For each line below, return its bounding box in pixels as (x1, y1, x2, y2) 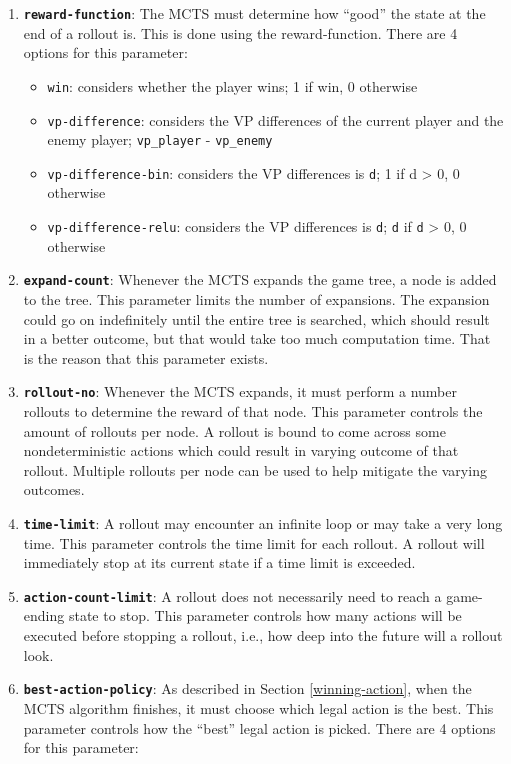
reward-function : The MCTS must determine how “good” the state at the (23, 3, 486, 23)
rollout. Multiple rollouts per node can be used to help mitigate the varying (23, 459, 487, 480)
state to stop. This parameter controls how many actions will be (68, 605, 462, 626)
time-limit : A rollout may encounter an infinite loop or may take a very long (23, 512, 503, 533)
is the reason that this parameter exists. (23, 347, 269, 368)
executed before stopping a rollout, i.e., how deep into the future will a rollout (23, 625, 503, 646)
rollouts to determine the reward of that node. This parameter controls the (23, 401, 483, 421)
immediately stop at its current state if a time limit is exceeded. (23, 552, 416, 573)
